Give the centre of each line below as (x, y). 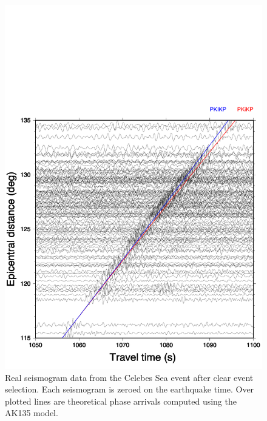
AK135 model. (32, 413)
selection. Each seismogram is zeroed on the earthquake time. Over (130, 389)
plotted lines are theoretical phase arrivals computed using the (121, 401)
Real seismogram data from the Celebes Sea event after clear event (129, 377)
